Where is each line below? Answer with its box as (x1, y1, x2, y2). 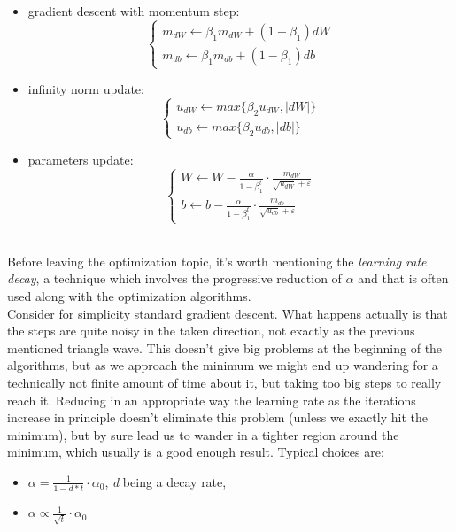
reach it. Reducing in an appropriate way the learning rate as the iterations (7, 390, 416, 409)
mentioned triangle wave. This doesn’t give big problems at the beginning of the (7, 338, 443, 357)
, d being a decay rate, (104, 472, 227, 490)
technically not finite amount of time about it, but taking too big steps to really (7, 373, 442, 391)
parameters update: (27, 150, 134, 168)
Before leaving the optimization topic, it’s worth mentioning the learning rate (7, 251, 427, 270)
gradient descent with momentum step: (27, 2, 240, 19)
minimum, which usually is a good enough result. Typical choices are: (7, 443, 384, 461)
